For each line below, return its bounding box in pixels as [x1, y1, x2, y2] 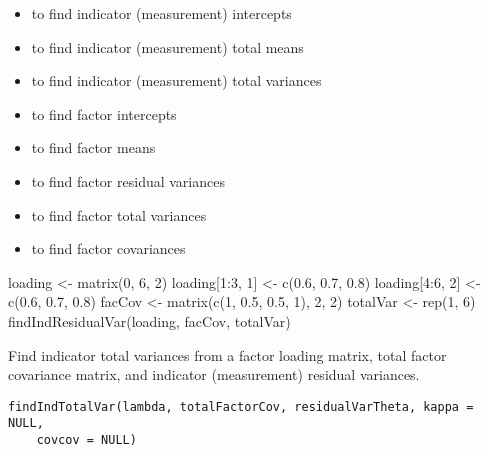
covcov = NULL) [36, 433, 137, 448]
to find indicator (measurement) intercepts [31, 3, 292, 23]
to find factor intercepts [31, 103, 177, 124]
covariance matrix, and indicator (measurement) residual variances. [8, 364, 420, 385]
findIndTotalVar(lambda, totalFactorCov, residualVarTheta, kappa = [8, 399, 474, 414]
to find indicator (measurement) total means [31, 36, 304, 57]
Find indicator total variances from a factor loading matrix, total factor [8, 344, 447, 365]
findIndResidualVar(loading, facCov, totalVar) [8, 310, 291, 331]
